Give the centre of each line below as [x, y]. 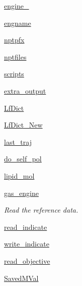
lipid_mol [19, 175]
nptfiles [15, 56]
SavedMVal [21, 278]
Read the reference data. [41, 210]
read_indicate [26, 227]
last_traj [18, 141]
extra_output [25, 90]
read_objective [27, 260]
